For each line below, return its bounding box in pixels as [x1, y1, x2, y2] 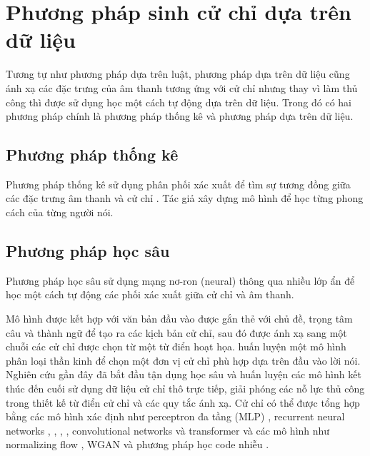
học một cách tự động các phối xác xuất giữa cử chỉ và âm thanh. [6, 287, 294, 302]
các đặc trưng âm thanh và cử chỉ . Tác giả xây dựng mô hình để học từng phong [6, 191, 364, 206]
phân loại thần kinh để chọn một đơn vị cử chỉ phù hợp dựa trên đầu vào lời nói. [6, 353, 361, 368]
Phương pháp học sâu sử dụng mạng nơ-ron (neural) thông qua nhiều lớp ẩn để [6, 273, 355, 288]
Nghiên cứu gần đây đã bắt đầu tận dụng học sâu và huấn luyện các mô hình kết [6, 367, 361, 382]
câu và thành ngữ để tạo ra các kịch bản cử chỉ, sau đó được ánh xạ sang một [6, 325, 347, 340]
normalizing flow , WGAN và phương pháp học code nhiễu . [6, 437, 269, 452]
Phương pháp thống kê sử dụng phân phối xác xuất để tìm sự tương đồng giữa [6, 176, 351, 191]
